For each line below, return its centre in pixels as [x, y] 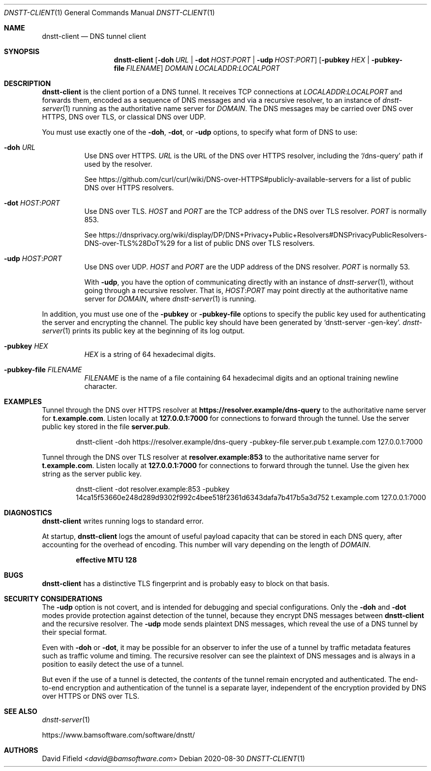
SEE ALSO [21, 711]
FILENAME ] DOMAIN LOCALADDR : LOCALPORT [203, 68]
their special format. [75, 632]
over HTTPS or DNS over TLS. [91, 696]
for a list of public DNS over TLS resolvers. [246, 243]
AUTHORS [21, 750]
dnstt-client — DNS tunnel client [94, 36]
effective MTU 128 [106, 560]
